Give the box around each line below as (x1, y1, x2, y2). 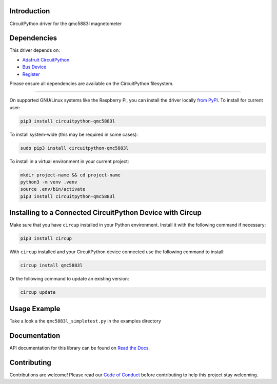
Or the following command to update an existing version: (9, 276, 129, 282)
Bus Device (22, 64, 47, 70)
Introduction (9, 7, 50, 15)
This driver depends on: (9, 47, 60, 53)
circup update (20, 290, 56, 295)
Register (22, 71, 41, 77)
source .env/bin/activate (20, 186, 86, 192)
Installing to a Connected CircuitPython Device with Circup (9, 208, 202, 217)
